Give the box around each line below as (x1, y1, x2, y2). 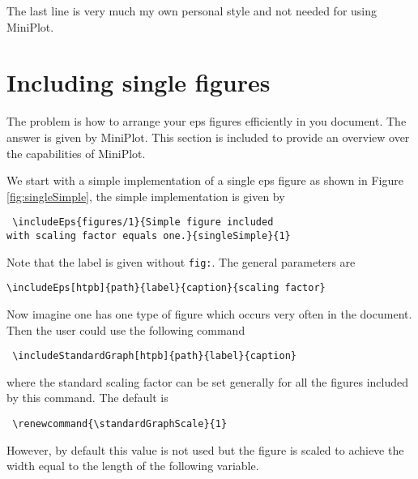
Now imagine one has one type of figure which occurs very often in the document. (6, 305, 412, 322)
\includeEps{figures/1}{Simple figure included (12, 216, 274, 229)
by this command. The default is (6, 389, 168, 406)
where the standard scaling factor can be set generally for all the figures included (6, 373, 408, 390)
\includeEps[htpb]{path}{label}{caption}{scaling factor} (6, 282, 326, 294)
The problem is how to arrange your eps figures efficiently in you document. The (6, 113, 407, 130)
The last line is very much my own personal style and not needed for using (6, 2, 377, 19)
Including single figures (6, 66, 271, 99)
